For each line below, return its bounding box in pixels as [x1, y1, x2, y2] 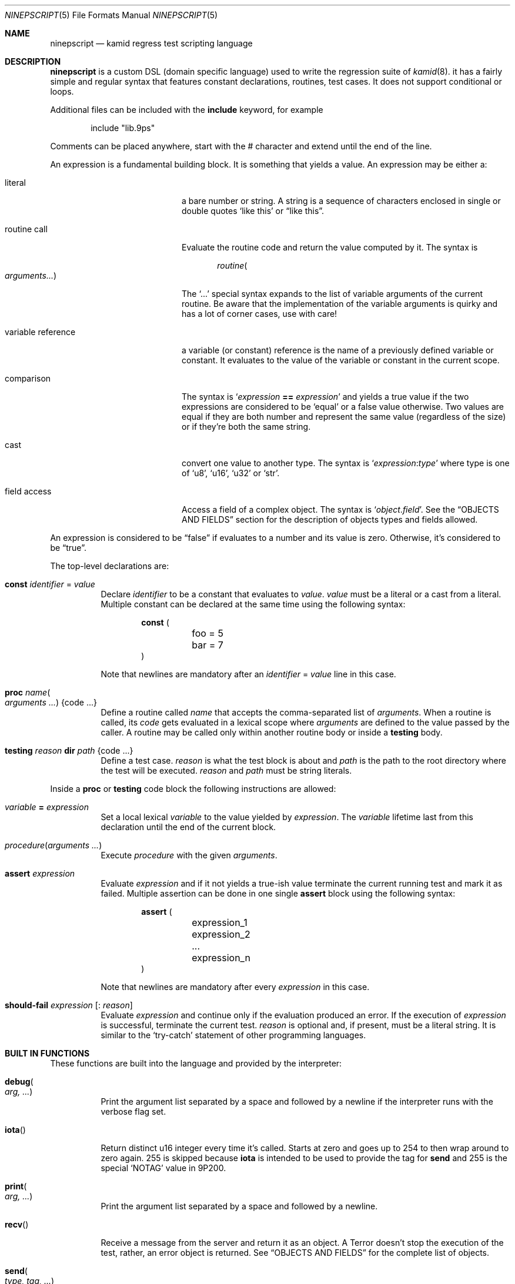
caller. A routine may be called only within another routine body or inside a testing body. [101, 727, 443, 737]
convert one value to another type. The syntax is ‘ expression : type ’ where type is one [182, 458, 510, 468]
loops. [50, 86, 74, 96]
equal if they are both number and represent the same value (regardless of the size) [182, 412, 506, 422]
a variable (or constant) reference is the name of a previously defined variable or [182, 345, 494, 355]
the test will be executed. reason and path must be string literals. [101, 765, 352, 775]
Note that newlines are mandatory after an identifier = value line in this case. [101, 669, 396, 679]
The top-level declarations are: [50, 561, 169, 571]
